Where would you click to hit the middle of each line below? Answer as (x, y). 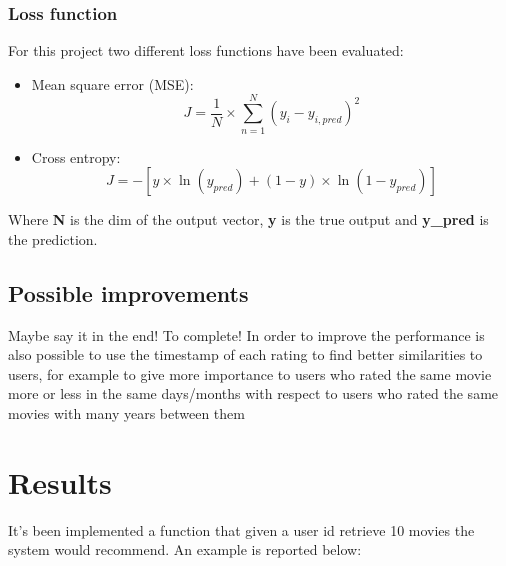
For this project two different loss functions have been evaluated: (206, 50)
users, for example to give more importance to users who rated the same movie (250, 373)
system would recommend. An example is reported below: (185, 549)
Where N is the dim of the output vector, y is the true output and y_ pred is (248, 219)
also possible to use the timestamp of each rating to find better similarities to (245, 354)
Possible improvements (128, 292)
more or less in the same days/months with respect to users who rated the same (253, 393)
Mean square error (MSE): (112, 83)
